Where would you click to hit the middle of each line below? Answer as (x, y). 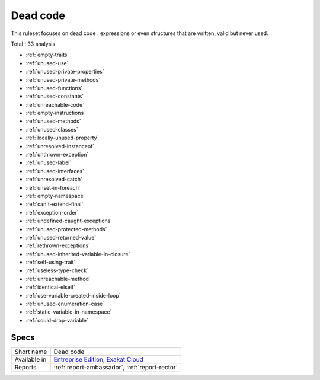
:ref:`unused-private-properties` (65, 72)
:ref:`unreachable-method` (58, 279)
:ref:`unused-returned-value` (61, 237)
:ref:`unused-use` (47, 63)
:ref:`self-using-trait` (51, 262)
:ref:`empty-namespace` (55, 196)
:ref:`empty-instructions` (56, 113)
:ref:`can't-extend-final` (55, 204)
